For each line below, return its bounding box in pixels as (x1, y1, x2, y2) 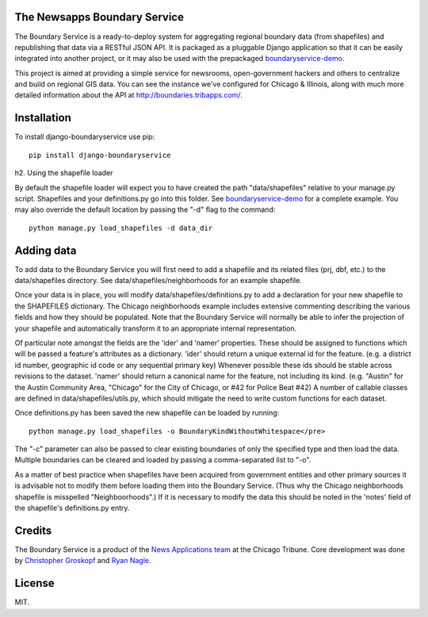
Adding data (14, 243, 77, 257)
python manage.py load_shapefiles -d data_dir (29, 223, 213, 232)
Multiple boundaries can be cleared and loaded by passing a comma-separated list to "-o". (14, 455, 311, 465)
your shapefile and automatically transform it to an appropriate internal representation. (14, 324, 297, 333)
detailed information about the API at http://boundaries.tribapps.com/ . (14, 90, 243, 100)
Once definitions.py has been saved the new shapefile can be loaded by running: (14, 408, 280, 418)
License (14, 577, 55, 590)
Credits (14, 523, 52, 537)
